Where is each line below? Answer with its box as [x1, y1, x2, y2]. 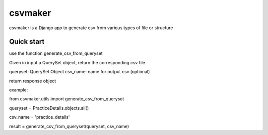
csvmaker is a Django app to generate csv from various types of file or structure [9, 25, 173, 31]
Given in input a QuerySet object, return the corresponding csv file [9, 59, 145, 65]
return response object [9, 78, 57, 84]
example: [9, 87, 28, 93]
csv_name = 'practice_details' [9, 114, 70, 120]
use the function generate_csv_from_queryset [9, 50, 103, 56]
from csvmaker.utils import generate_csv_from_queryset [9, 96, 124, 102]
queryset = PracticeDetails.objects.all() [9, 105, 89, 111]
